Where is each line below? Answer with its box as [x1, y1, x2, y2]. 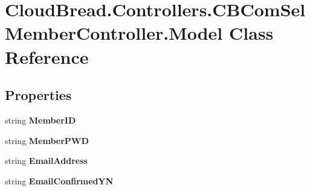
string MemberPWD [5, 134, 89, 146]
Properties [5, 86, 72, 104]
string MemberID [5, 113, 76, 126]
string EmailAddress [5, 154, 88, 167]
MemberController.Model [5, 20, 223, 45]
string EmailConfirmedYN [5, 174, 114, 187]
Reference [5, 44, 89, 69]
